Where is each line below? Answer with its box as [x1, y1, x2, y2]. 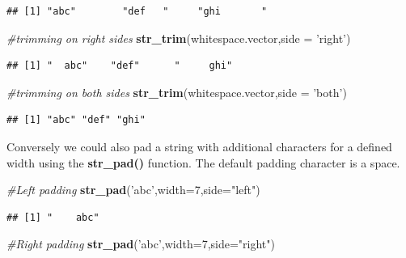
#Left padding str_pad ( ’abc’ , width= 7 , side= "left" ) [6, 181, 260, 198]
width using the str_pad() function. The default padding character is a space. [6, 154, 400, 171]
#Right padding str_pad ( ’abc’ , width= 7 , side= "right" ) [6, 235, 275, 252]
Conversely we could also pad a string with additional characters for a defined [6, 137, 392, 154]
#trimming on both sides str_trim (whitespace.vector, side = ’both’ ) [6, 83, 347, 100]
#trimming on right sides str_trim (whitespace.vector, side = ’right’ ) [6, 29, 351, 46]
